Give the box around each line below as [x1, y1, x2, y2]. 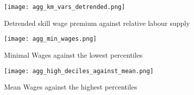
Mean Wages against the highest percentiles [4, 82, 137, 92]
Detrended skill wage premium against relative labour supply [4, 17, 190, 28]
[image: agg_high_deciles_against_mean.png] [4, 67, 154, 75]
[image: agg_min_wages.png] [4, 35, 97, 43]
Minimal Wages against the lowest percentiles [4, 49, 143, 60]
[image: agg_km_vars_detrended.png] [4, 3, 125, 10]
